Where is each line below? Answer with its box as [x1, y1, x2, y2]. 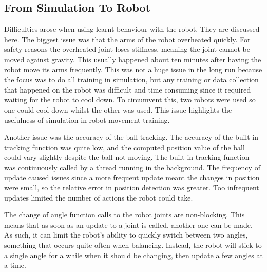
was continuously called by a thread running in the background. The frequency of [4, 161, 260, 172]
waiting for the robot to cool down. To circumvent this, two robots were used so [4, 94, 256, 105]
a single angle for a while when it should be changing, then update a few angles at [4, 249, 263, 260]
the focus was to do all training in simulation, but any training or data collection [4, 74, 259, 85]
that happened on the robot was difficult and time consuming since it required [4, 84, 251, 95]
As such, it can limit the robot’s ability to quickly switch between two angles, [4, 229, 248, 240]
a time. [4, 260, 26, 270]
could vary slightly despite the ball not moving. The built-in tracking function [4, 152, 250, 162]
